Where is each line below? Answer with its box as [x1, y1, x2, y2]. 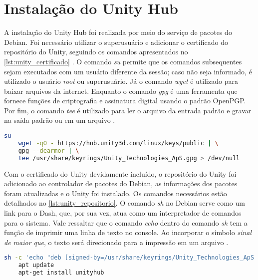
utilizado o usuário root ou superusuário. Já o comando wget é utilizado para [4, 76, 238, 86]
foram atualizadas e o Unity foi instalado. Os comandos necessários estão [4, 188, 227, 198]
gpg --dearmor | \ [18, 147, 79, 154]
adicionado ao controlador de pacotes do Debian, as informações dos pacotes [4, 178, 238, 189]
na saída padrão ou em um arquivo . [4, 115, 115, 125]
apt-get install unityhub [18, 269, 104, 277]
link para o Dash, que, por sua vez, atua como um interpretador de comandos [4, 207, 242, 218]
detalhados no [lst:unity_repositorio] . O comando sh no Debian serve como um [4, 198, 245, 208]
